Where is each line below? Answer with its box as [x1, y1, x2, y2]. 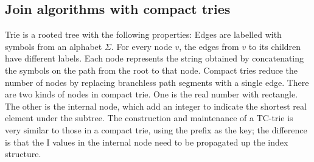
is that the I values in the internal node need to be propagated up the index [5, 135, 288, 148]
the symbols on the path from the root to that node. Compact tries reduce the [5, 63, 298, 76]
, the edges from [179, 40, 239, 52]
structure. [5, 147, 41, 160]
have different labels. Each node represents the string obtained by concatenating [5, 52, 304, 65]
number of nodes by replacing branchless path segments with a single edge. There [5, 76, 309, 88]
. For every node [111, 40, 172, 52]
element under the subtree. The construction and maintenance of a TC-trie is [5, 111, 293, 124]
